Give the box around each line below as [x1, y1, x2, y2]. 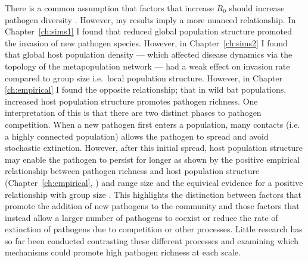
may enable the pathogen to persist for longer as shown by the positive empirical [5, 153, 300, 165]
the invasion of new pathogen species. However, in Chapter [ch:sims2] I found [5, 36, 288, 49]
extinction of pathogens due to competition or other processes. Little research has [5, 223, 303, 235]
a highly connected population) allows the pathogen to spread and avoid [5, 130, 269, 142]
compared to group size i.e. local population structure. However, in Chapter [5, 71, 282, 84]
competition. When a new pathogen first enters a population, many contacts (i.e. [5, 118, 300, 130]
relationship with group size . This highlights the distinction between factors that [5, 188, 301, 200]
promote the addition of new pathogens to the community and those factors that [5, 200, 300, 212]
